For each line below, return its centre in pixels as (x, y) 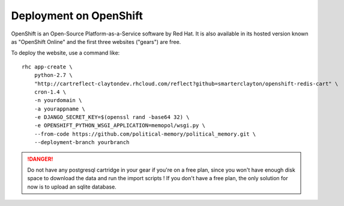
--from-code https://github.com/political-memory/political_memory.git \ (145, 134)
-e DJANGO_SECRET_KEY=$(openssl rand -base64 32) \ (112, 117)
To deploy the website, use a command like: (65, 53)
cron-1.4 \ (50, 92)
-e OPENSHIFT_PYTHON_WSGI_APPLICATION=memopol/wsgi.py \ (119, 126)
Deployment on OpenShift (77, 16)
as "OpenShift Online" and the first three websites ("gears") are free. (96, 41)
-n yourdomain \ (58, 100)
